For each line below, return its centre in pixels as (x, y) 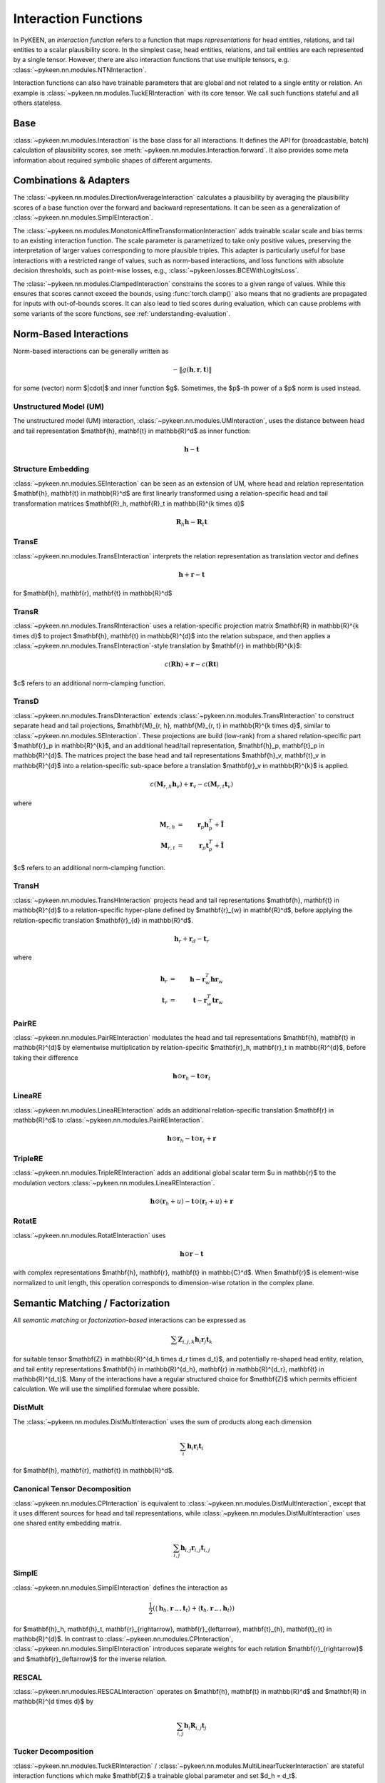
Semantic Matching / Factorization (92, 1303)
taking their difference (46, 1057)
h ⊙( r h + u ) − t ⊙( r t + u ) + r (192, 1202)
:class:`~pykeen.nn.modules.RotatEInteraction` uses (89, 1235)
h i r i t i (195, 1446)
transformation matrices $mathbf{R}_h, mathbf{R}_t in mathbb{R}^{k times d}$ (129, 504)
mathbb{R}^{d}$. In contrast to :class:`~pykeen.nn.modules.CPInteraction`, (123, 1639)
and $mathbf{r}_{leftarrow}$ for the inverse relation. (90, 1659)
